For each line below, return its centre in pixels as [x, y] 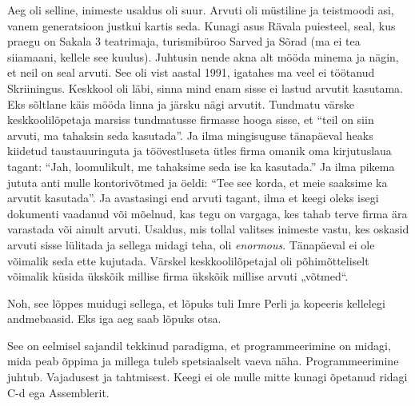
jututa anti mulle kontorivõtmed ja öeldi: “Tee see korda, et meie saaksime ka [198, 182]
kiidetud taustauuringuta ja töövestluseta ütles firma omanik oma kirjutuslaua [200, 151]
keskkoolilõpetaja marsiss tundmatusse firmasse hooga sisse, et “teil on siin [191, 119]
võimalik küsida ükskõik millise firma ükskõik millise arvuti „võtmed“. [178, 276]
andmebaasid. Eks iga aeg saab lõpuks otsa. [114, 318]
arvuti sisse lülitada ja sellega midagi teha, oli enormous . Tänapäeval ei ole [191, 244]
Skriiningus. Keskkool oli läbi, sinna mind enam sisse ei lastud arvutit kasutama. [206, 88]
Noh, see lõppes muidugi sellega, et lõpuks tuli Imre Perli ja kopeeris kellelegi [196, 303]
